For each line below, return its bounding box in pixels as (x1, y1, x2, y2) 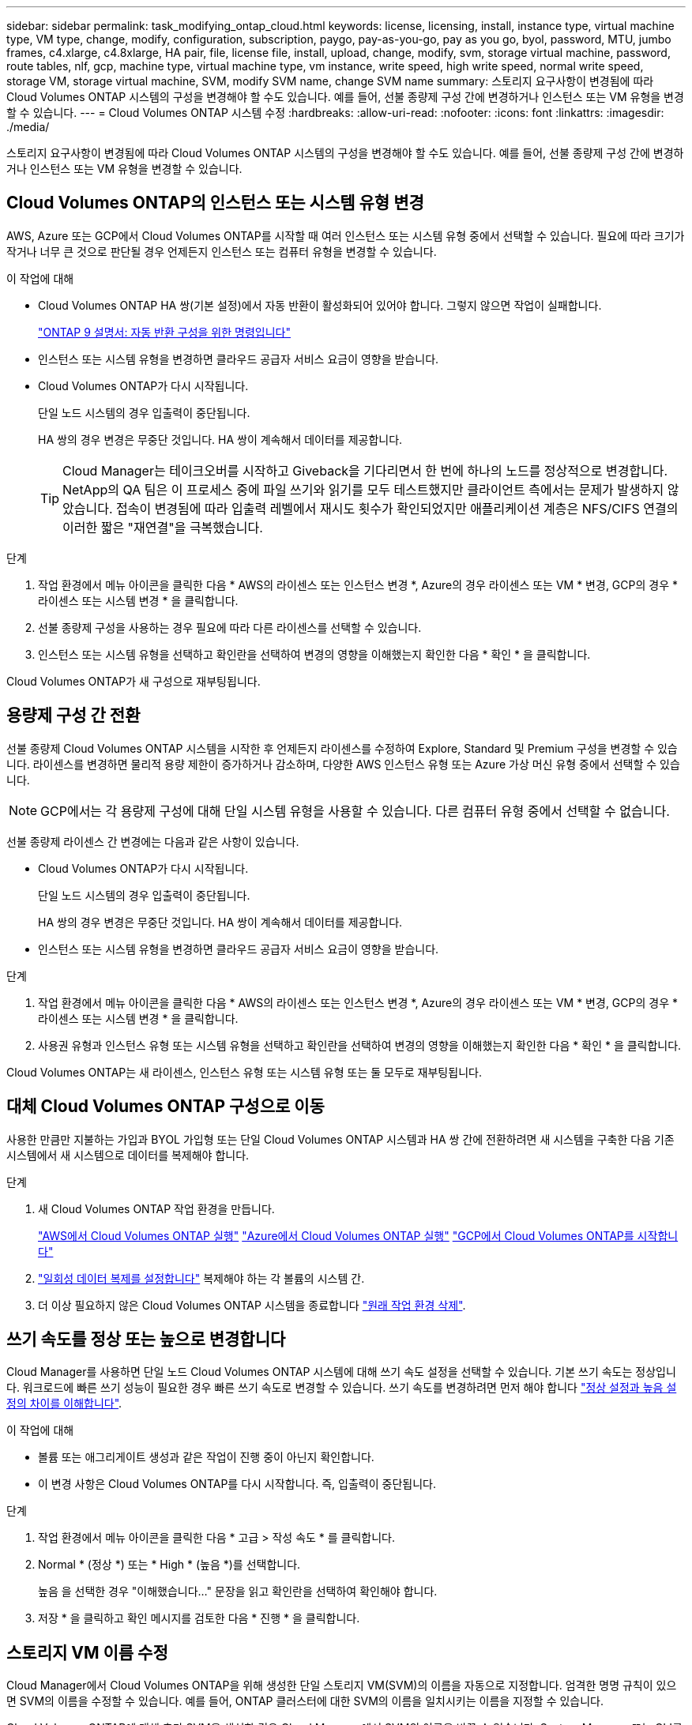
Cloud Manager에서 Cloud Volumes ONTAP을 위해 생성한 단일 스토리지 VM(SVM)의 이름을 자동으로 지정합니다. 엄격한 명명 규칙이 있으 (6, 1678, 677, 1693)
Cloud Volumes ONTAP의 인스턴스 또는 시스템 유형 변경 (6, 193, 424, 213)
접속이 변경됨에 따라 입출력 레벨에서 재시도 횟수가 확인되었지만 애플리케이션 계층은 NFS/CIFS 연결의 (115, 500, 679, 517)
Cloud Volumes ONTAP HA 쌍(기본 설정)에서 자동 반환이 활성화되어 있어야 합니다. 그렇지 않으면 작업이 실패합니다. (38, 298, 602, 312)
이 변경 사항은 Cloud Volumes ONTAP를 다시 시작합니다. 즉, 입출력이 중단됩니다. (38, 1477, 436, 1491)
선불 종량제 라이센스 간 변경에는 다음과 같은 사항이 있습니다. (6, 834, 299, 848)
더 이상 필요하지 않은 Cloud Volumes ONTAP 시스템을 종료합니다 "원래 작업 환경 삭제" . (38, 1298, 466, 1312)
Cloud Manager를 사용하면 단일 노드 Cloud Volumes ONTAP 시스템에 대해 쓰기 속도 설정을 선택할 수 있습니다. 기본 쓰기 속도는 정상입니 (6, 1365, 676, 1379)
